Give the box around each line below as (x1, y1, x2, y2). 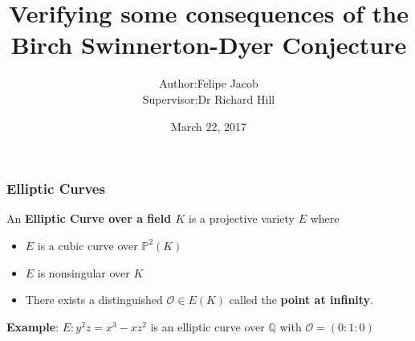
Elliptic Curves (6, 179, 105, 199)
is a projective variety (189, 210, 295, 227)
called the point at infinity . (229, 291, 374, 308)
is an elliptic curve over (150, 318, 265, 335)
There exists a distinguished (25, 291, 163, 308)
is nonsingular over (37, 264, 130, 281)
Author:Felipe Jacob (159, 75, 258, 92)
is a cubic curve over (37, 236, 138, 253)
